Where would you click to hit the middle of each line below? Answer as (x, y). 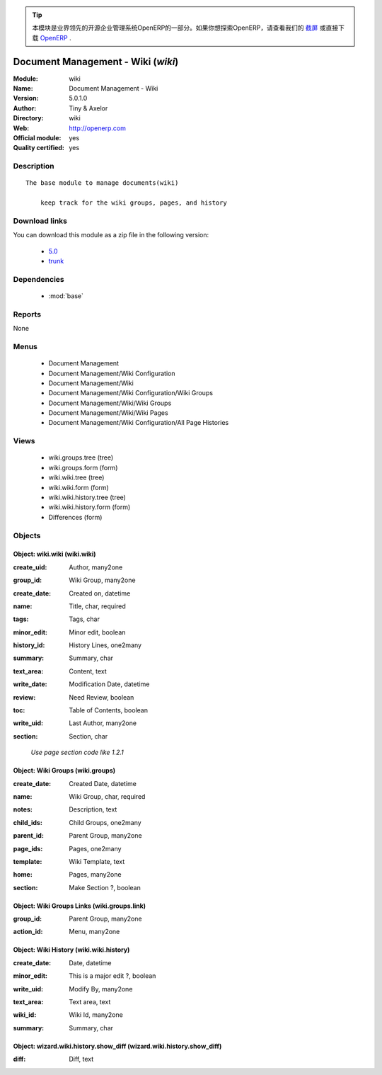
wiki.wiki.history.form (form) (89, 507)
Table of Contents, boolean (109, 710)
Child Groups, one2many (105, 822)
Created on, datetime (100, 593)
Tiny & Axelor (88, 108)
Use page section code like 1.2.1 (77, 752)
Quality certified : (39, 148)
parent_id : (28, 836)
